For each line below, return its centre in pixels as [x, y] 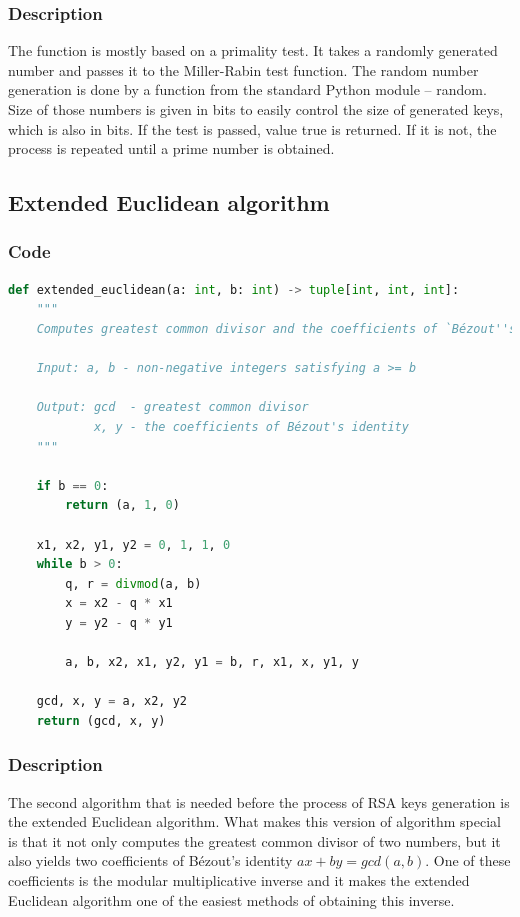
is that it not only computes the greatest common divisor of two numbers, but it [254, 840]
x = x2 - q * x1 [119, 603]
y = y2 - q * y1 [119, 622]
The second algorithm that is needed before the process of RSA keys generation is [259, 801]
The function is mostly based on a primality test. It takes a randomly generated [253, 50]
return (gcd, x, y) [101, 720]
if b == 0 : [72, 485]
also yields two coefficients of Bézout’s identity [150, 860]
